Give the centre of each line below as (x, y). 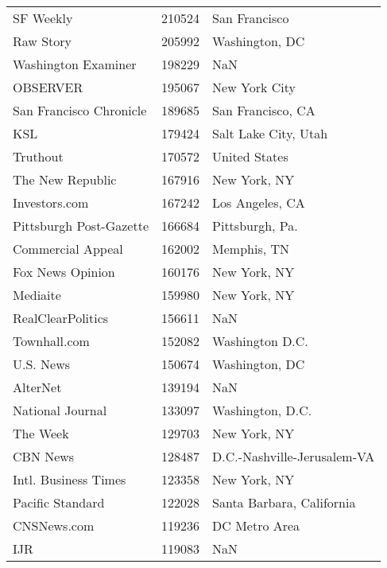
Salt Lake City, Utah (270, 133)
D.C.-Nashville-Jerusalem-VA (294, 456)
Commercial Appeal (68, 249)
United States (250, 156)
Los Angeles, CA (259, 202)
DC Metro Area (256, 525)
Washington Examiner (75, 64)
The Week (41, 433)
